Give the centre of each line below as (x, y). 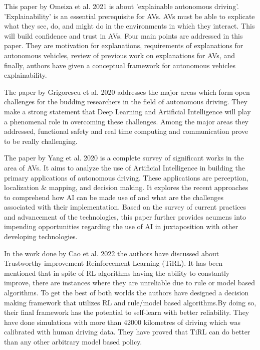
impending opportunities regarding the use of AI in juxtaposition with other (121, 226)
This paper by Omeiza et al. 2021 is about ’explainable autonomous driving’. (121, 6)
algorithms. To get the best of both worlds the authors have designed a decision (126, 293)
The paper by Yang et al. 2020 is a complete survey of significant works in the (124, 158)
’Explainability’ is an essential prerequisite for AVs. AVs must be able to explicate (129, 16)
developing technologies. (41, 236)
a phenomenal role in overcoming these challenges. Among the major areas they (126, 121)
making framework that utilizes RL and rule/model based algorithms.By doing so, (130, 302)
